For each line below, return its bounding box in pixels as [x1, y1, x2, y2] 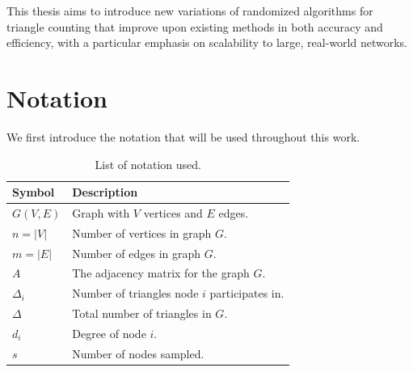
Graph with [72, 204, 130, 221]
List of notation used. [95, 155, 201, 172]
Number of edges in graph [72, 244, 201, 261]
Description [72, 184, 138, 201]
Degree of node [72, 325, 146, 341]
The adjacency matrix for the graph [72, 264, 250, 281]
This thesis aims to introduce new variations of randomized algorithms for [6, 2, 373, 19]
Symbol [12, 184, 55, 201]
